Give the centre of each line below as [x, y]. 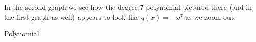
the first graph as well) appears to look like [72, 16]
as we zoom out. [211, 16]
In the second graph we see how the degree [71, 7]
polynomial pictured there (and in [199, 7]
